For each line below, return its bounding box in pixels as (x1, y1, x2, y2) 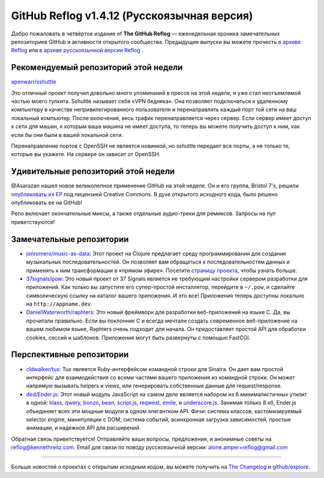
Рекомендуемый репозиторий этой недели (11, 62, 183, 73)
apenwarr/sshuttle (11, 78, 56, 85)
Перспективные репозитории (11, 349, 129, 360)
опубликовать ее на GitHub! (11, 199, 82, 207)
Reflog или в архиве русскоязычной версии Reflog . (11, 47, 144, 54)
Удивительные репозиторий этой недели (11, 166, 175, 177)
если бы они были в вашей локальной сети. (11, 131, 124, 138)
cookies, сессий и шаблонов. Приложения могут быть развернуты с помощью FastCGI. (26, 334, 251, 341)
